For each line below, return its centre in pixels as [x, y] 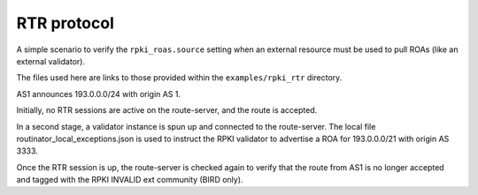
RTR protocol [66, 23]
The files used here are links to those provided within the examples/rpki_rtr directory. [179, 78]
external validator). [51, 61]
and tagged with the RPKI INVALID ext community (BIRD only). [130, 180]
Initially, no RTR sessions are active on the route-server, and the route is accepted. [167, 110]
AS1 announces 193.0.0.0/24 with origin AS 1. [99, 94]
